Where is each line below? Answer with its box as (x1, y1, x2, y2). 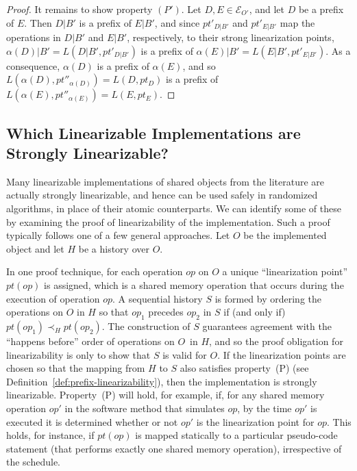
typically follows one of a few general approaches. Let (6, 228, 230, 242)
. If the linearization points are (217, 347, 346, 361)
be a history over (78, 241, 149, 255)
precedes (148, 305, 184, 319)
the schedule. (6, 455, 61, 469)
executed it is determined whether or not (6, 414, 178, 429)
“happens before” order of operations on (6, 333, 175, 348)
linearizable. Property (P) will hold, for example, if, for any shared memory (6, 387, 325, 402)
